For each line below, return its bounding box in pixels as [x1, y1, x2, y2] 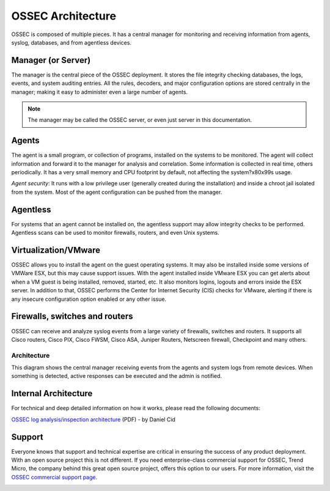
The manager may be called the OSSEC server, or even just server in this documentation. [28, 116, 252, 124]
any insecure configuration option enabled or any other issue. [11, 295, 167, 303]
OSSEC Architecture [11, 9, 116, 23]
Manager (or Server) [11, 55, 91, 65]
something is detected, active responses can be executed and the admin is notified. [11, 372, 222, 380]
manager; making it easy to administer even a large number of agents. [11, 88, 188, 95]
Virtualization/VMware [11, 245, 101, 255]
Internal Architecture [11, 388, 93, 399]
